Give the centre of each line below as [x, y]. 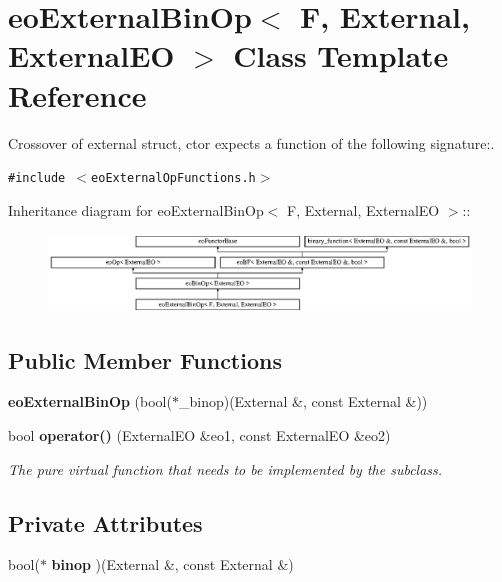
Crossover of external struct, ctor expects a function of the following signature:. [251, 142]
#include [37, 178]
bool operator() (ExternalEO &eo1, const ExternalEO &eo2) [199, 435]
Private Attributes [105, 522]
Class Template [341, 55]
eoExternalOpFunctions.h [173, 178]
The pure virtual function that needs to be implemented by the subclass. [225, 468]
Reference [77, 94]
